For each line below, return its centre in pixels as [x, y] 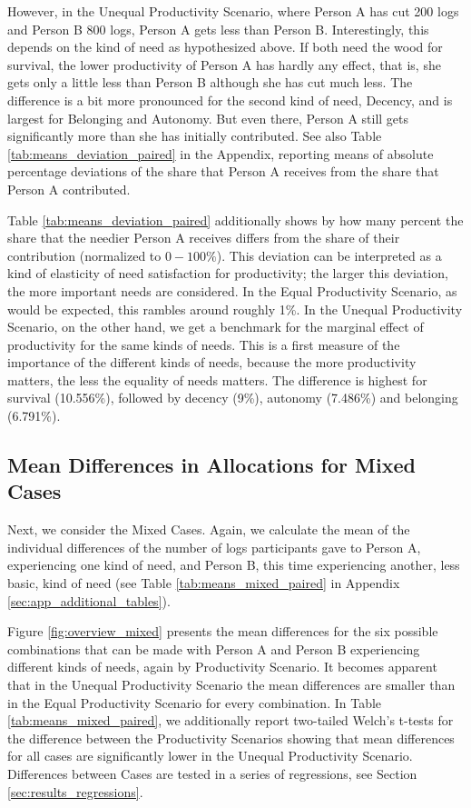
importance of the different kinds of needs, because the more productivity [212, 362]
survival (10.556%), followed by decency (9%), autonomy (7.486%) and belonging [233, 398]
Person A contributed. [69, 189]
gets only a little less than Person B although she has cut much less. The [210, 82]
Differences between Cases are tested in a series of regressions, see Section [212, 773]
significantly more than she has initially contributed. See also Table [195, 136]
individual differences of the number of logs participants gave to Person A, [214, 547]
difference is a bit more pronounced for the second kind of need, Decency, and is [230, 100]
